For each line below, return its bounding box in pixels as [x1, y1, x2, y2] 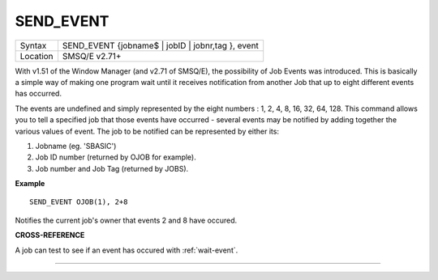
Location [19, 50, 54, 62]
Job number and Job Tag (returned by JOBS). [35, 163, 189, 173]
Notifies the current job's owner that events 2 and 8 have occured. [15, 215, 238, 225]
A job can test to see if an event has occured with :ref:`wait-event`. [15, 245, 238, 255]
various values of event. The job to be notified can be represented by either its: [15, 126, 280, 136]
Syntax [19, 40, 47, 51]
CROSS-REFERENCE [15, 231, 85, 240]
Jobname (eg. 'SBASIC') [35, 141, 117, 151]
